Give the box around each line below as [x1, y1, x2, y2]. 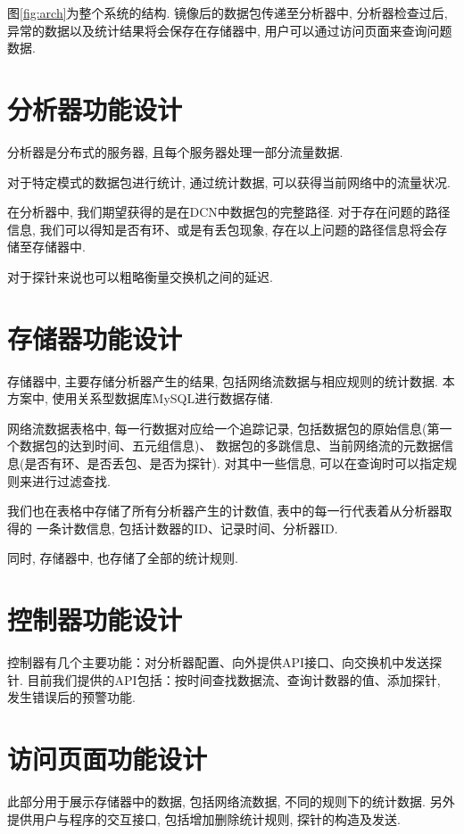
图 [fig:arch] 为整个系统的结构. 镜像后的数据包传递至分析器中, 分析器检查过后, [7, 4, 448, 21]
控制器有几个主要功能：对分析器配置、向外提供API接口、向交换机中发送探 [7, 653, 443, 672]
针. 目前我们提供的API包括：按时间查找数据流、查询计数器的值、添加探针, [7, 670, 441, 689]
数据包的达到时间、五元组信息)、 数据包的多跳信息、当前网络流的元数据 [19, 436, 442, 455]
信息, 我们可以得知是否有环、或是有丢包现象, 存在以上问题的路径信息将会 [7, 219, 435, 238]
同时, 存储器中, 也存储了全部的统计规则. [7, 549, 238, 567]
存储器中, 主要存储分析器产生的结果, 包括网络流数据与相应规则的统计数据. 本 [7, 371, 455, 390]
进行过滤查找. [31, 471, 111, 490]
